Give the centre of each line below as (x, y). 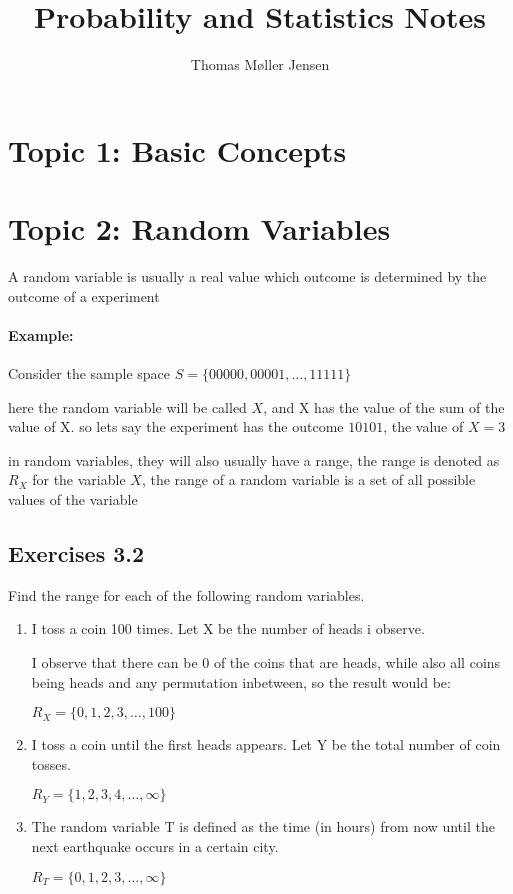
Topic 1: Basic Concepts (177, 149)
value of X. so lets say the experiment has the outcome (176, 426)
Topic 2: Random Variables (199, 228)
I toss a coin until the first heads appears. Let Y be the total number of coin (266, 744)
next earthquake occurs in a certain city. (155, 845)
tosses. (51, 763)
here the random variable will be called (127, 406)
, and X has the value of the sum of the (384, 406)
